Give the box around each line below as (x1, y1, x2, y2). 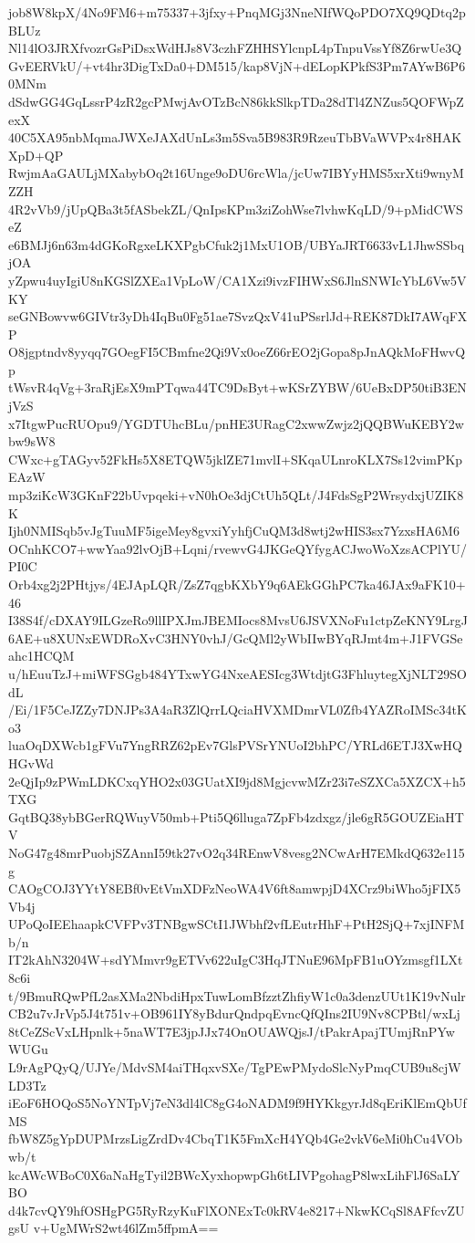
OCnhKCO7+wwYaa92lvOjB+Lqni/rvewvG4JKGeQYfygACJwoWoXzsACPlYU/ (8, 538, 467, 558)
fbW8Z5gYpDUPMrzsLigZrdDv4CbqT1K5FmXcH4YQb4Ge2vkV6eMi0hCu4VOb (8, 1129, 462, 1148)
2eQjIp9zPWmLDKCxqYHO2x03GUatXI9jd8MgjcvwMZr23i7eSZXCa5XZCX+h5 (8, 771, 466, 790)
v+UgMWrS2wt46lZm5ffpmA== (33, 1218, 219, 1238)
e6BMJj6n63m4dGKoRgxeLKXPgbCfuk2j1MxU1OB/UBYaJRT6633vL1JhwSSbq (8, 235, 465, 254)
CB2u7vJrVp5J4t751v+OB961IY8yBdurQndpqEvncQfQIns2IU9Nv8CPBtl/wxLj (8, 1004, 460, 1023)
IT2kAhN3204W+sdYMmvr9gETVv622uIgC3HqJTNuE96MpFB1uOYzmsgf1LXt (8, 950, 463, 969)
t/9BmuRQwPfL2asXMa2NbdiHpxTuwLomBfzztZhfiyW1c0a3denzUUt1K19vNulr (8, 986, 466, 1005)
